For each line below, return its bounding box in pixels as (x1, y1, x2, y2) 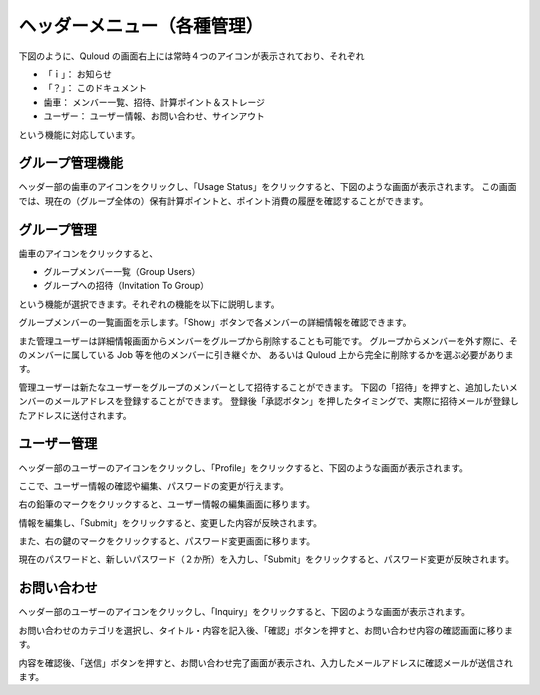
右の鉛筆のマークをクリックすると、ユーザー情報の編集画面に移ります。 (18, 498, 315, 510)
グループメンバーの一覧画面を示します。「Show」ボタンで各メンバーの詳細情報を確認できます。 (18, 316, 412, 329)
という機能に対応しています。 (18, 128, 141, 140)
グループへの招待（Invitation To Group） (43, 280, 210, 292)
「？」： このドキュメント (43, 82, 147, 94)
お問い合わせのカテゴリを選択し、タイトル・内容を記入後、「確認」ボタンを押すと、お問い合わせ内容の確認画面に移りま (18, 624, 514, 636)
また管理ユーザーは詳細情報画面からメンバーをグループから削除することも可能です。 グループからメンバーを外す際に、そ (18, 335, 519, 347)
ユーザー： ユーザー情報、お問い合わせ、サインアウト (43, 110, 265, 122)
